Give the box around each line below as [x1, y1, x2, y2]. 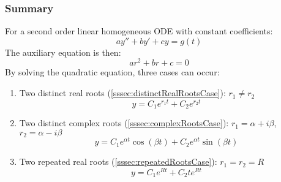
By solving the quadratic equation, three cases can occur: [5, 66, 220, 78]
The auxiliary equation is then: [5, 45, 121, 58]
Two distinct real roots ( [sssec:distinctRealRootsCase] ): [19, 86, 226, 99]
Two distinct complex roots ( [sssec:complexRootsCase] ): [19, 116, 229, 129]
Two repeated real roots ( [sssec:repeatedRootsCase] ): [19, 155, 217, 168]
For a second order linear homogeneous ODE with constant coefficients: [5, 25, 273, 37]
